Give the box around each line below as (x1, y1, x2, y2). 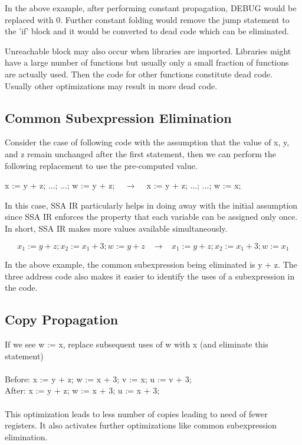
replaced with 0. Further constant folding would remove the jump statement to (5, 13, 290, 25)
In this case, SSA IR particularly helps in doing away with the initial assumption (5, 199, 298, 211)
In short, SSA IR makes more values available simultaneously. (5, 222, 228, 234)
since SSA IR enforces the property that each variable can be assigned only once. (5, 210, 298, 223)
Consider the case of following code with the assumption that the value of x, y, (5, 136, 290, 148)
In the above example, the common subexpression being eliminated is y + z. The (5, 258, 297, 270)
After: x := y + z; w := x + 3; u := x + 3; (5, 384, 160, 397)
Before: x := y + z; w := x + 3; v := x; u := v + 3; (5, 372, 192, 385)
